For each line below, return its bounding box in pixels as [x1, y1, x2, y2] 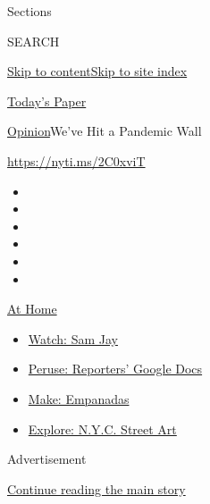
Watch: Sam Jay [28, 329, 118, 348]
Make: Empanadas [28, 389, 130, 407]
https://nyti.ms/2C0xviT [7, 151, 146, 170]
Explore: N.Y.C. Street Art [28, 419, 177, 438]
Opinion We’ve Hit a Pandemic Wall [7, 122, 202, 140]
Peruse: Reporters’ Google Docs [28, 359, 203, 378]
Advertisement [7, 449, 87, 468]
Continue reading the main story [7, 479, 186, 498]
